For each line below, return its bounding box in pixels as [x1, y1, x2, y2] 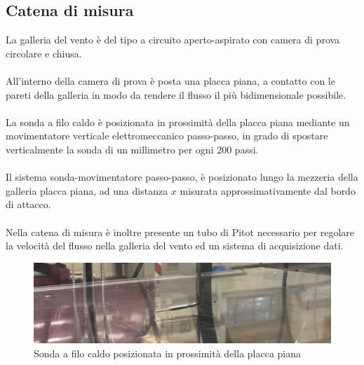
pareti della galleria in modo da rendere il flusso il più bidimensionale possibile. [6, 87, 346, 102]
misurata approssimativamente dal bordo [180, 183, 356, 198]
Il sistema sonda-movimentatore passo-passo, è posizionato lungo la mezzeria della [6, 170, 358, 184]
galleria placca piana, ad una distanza [6, 183, 168, 198]
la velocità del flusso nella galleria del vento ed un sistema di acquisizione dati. [6, 238, 344, 253]
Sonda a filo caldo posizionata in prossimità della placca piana [34, 345, 302, 360]
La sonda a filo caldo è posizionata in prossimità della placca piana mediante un [6, 114, 350, 129]
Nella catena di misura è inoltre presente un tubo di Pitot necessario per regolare [6, 224, 354, 239]
